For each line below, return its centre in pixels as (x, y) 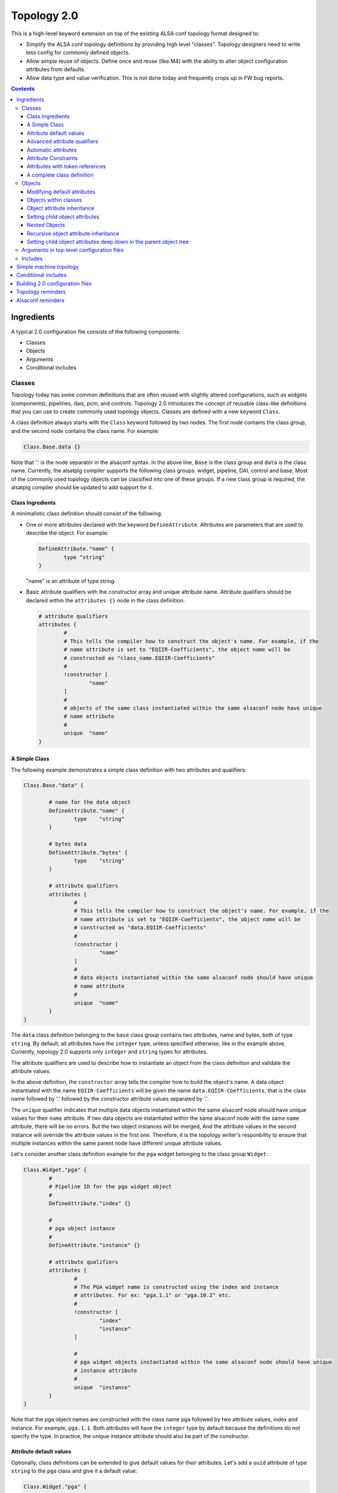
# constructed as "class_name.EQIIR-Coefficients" (139, 658)
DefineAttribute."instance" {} (94, 1245)
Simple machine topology (47, 267)
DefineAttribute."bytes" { (88, 852)
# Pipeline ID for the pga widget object (110, 1187)
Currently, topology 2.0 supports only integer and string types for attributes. (110, 1052)
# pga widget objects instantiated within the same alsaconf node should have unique (203, 1362)
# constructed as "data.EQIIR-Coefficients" (140, 928)
